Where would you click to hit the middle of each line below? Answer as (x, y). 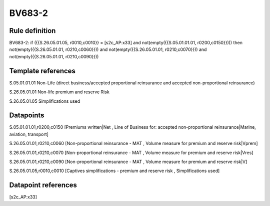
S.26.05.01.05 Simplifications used (45, 101)
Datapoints (27, 115)
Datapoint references (43, 185)
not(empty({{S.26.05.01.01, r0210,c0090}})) (54, 56)
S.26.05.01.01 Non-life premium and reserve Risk (59, 92)
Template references (42, 71)
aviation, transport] (29, 134)
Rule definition (32, 31)
